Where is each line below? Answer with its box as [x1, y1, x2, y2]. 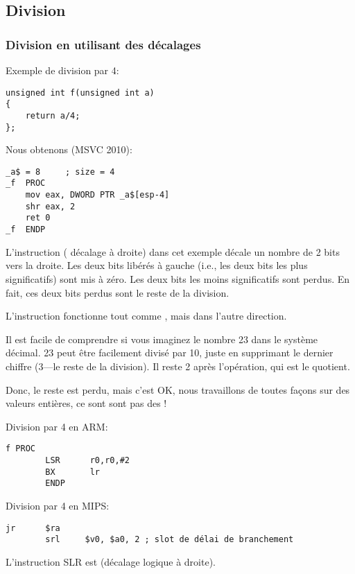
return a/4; [25, 110, 80, 121]
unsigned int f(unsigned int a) [6, 87, 155, 98]
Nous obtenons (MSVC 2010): [6, 142, 132, 157]
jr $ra [6, 523, 60, 533]
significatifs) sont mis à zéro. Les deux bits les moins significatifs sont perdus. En [6, 271, 350, 286]
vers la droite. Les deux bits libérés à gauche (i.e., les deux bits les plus [6, 258, 308, 272]
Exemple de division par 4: [6, 63, 119, 77]
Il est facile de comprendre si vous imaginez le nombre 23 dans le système [6, 331, 318, 346]
